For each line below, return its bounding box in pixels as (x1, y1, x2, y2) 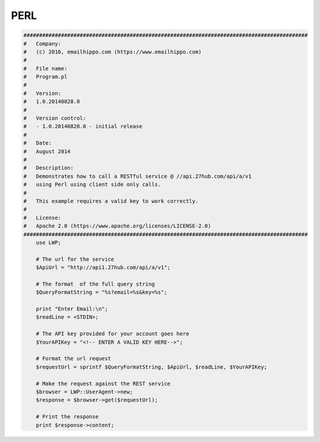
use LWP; (36, 239, 62, 246)
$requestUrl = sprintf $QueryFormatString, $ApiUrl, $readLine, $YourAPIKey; (36, 363, 268, 370)
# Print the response (36, 414, 99, 420)
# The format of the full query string (36, 280, 155, 287)
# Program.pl (23, 73, 68, 80)
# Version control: (23, 115, 87, 121)
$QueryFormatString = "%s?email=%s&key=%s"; (36, 289, 168, 296)
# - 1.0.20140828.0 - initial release (23, 123, 142, 130)
